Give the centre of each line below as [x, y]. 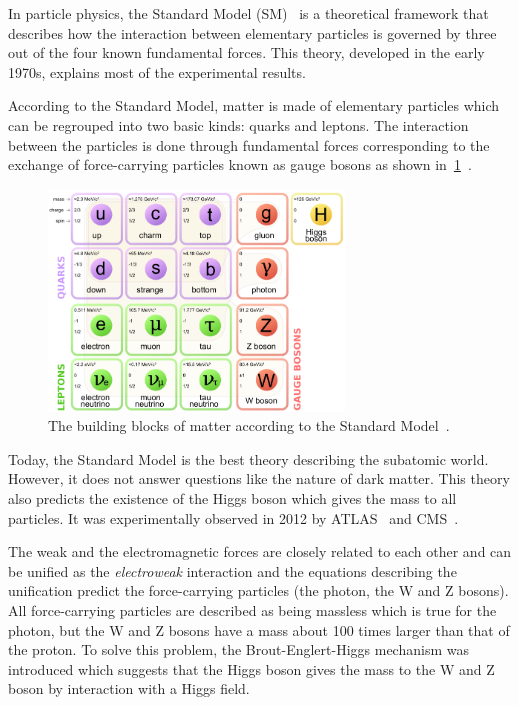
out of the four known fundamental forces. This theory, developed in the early [246, 52]
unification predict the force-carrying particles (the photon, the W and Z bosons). [258, 590]
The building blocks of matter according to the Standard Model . [249, 425]
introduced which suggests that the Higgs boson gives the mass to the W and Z [251, 668]
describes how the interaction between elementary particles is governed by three [252, 32]
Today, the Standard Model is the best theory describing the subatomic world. [248, 458]
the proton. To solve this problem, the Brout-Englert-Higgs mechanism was [238, 649]
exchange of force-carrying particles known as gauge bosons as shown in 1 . [240, 164]
